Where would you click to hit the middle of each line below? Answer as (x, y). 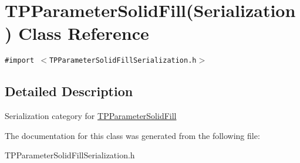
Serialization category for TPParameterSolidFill (91, 116)
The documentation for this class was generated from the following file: (132, 135)
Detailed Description (69, 91)
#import (20, 61)
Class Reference (84, 33)
